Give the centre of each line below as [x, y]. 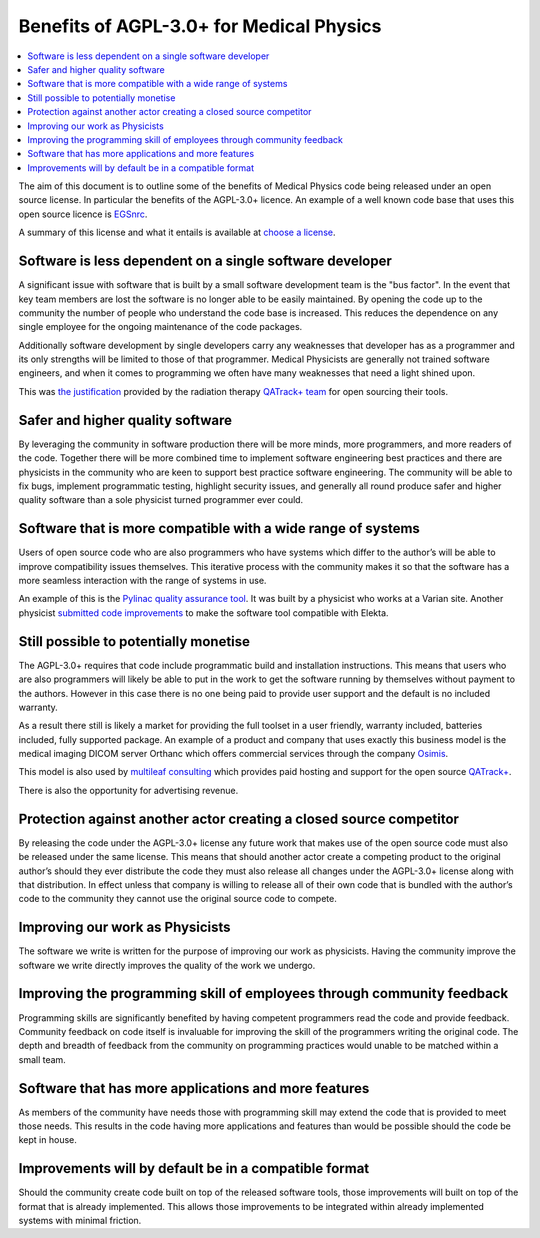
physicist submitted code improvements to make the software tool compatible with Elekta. [203, 612]
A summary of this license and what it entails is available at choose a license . [177, 232]
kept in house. [47, 1140]
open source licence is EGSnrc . [83, 214]
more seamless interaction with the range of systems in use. [142, 581]
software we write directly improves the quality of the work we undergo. [167, 965]
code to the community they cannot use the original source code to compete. [177, 899]
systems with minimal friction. [80, 1221]
